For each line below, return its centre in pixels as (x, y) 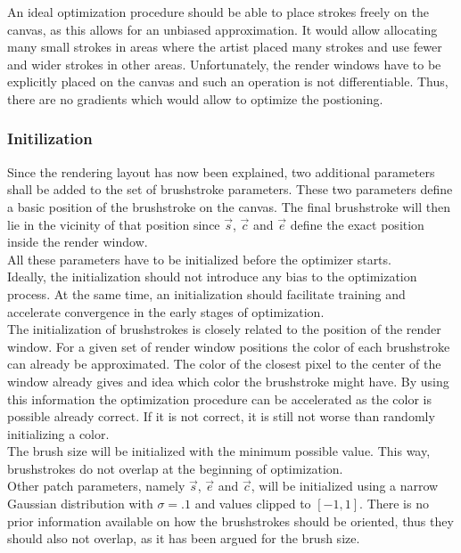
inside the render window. (78, 242)
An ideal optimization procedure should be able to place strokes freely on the (218, 12)
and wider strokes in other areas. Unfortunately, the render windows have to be (224, 64)
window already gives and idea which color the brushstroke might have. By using (228, 381)
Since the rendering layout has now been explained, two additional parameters (221, 171)
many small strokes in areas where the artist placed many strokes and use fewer (225, 47)
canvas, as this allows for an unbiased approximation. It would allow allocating (222, 29)
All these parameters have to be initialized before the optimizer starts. (199, 259)
